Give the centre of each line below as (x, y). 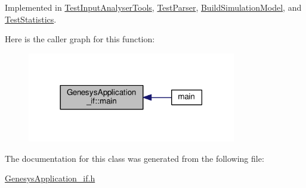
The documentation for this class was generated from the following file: (135, 158)
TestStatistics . (31, 19)
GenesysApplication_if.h (50, 178)
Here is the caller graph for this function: (80, 39)
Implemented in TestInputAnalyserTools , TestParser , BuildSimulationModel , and (153, 7)
